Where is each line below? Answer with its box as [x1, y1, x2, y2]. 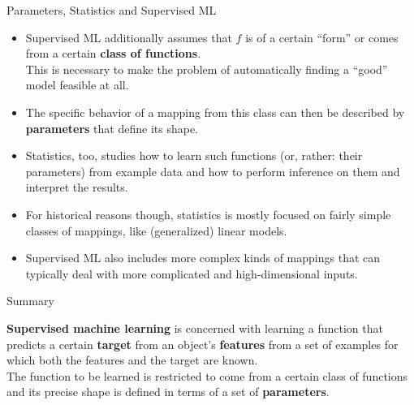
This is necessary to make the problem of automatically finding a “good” [25, 60, 388, 77]
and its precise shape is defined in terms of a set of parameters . [6, 383, 330, 400]
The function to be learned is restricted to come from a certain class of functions [6, 367, 408, 384]
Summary [6, 292, 54, 309]
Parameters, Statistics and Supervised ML [6, 2, 217, 18]
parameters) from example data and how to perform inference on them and [25, 162, 400, 179]
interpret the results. [25, 179, 128, 196]
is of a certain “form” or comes [245, 28, 399, 45]
